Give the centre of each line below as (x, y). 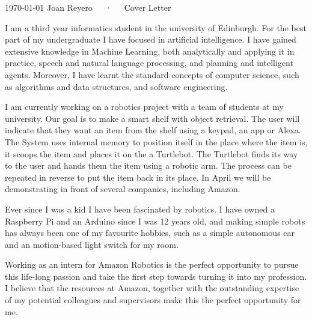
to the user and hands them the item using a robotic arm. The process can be (148, 165)
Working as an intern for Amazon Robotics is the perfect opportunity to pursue (152, 264)
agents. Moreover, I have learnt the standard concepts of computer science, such (152, 74)
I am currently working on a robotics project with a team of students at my (144, 107)
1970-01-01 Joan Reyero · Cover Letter (88, 7)
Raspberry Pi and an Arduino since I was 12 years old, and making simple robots (155, 221)
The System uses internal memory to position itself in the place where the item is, (156, 141)
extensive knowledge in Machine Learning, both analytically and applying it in (150, 51)
